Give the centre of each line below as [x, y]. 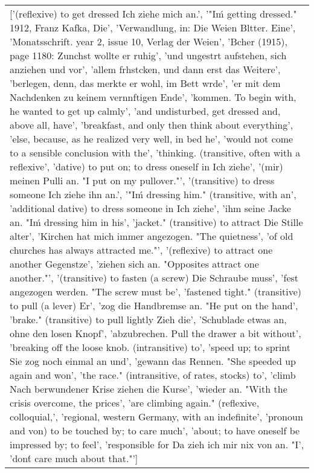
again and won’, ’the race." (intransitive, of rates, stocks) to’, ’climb [153, 375]
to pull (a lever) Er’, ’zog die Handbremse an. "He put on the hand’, [154, 305]
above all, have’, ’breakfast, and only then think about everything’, [152, 125]
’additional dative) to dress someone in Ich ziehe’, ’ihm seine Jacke [150, 208]
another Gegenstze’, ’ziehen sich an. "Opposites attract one [134, 264]
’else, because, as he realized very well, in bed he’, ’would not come [152, 139]
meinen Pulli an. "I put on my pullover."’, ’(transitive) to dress [142, 180]
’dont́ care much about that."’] [74, 458]
